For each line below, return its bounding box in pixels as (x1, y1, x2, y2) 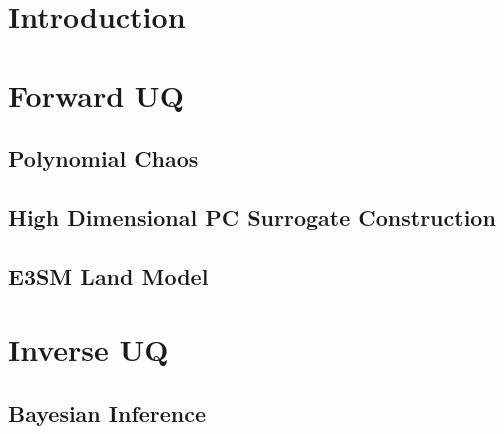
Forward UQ (8, 74, 184, 115)
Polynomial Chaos (8, 143, 199, 174)
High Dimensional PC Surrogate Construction (8, 201, 496, 232)
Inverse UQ (8, 329, 169, 370)
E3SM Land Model (8, 260, 209, 291)
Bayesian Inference (8, 397, 207, 428)
